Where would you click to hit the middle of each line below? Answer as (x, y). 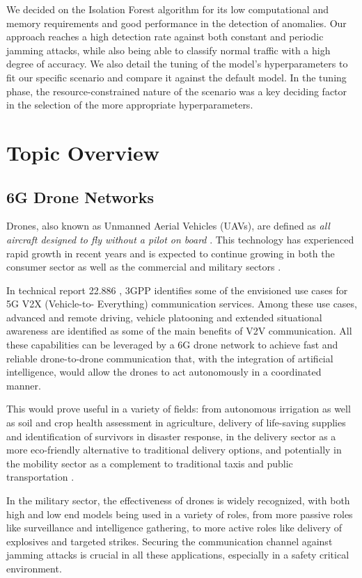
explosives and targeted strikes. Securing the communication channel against (170, 541)
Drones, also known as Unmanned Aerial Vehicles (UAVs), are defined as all (168, 226)
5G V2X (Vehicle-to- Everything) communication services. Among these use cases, (182, 304)
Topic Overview (83, 152)
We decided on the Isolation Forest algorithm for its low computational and (167, 9)
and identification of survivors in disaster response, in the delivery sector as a (171, 436)
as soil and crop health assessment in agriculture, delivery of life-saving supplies (176, 423)
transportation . (40, 477)
